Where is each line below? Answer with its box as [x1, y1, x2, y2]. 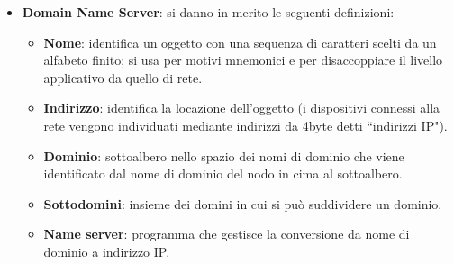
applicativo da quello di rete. [43, 68, 203, 86]
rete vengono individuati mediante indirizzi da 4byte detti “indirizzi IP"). [43, 115, 448, 134]
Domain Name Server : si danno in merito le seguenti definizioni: [22, 3, 395, 21]
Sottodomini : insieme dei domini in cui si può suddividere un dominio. [43, 194, 442, 213]
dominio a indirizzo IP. [43, 241, 170, 260]
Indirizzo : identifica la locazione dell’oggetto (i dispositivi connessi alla [43, 98, 440, 117]
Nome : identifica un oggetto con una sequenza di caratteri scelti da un [43, 32, 437, 51]
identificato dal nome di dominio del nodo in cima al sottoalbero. [43, 164, 403, 183]
